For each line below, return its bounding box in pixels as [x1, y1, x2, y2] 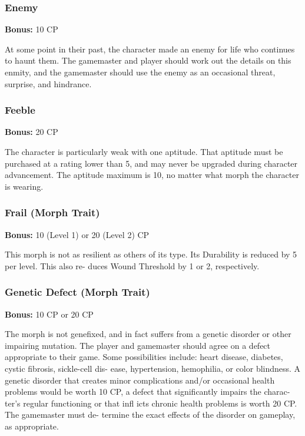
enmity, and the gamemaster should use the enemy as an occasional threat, [5, 66, 276, 78]
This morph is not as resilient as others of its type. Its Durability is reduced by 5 [5, 248, 297, 260]
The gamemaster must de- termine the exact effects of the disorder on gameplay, [5, 408, 296, 421]
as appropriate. [5, 420, 59, 432]
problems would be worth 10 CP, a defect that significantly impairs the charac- [5, 385, 290, 398]
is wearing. [5, 180, 44, 192]
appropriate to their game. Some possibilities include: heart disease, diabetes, [5, 351, 283, 363]
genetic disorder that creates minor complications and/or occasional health [5, 374, 275, 386]
